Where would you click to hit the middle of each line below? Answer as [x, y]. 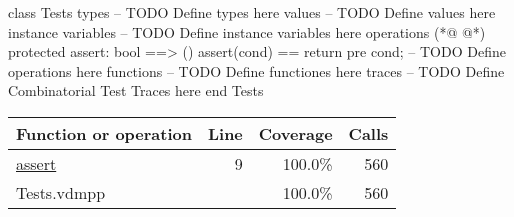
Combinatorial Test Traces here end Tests [136, 90]
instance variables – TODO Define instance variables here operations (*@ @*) [247, 31]
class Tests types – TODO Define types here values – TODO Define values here [252, 12]
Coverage [295, 133]
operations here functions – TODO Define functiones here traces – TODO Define [256, 70]
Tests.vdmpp [61, 192]
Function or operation [104, 133]
